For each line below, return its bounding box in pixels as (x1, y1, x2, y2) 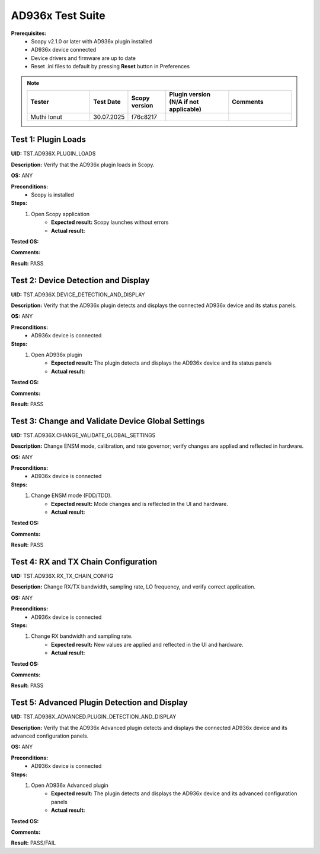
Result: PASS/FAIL (11, 839, 56, 846)
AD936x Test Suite (11, 9, 106, 22)
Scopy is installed (31, 191, 74, 198)
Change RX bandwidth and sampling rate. (31, 632, 133, 640)
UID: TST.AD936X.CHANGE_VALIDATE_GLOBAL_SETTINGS (11, 431, 156, 439)
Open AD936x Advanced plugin (31, 782, 109, 789)
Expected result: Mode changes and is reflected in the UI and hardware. (51, 500, 228, 507)
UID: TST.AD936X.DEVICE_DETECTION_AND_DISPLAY (11, 291, 145, 298)
